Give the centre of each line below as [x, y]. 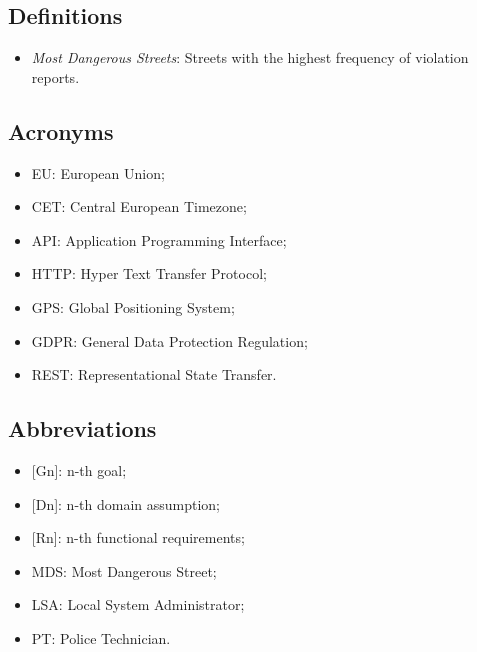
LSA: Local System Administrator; [138, 604]
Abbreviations [82, 428]
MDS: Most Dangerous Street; [124, 570]
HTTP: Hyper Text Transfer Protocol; [149, 273]
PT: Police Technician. [101, 637]
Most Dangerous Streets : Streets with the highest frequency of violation [250, 57]
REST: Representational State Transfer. [154, 374]
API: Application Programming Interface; [159, 239]
